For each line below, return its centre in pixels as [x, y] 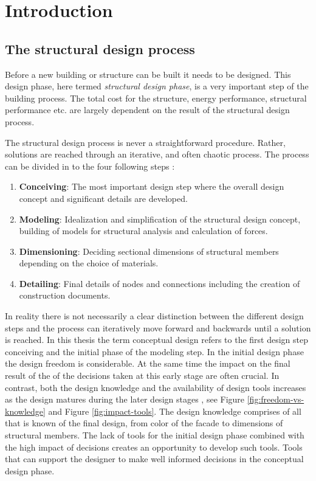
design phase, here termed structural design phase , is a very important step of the [157, 86]
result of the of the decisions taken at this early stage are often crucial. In [142, 375]
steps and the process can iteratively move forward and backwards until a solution [158, 327]
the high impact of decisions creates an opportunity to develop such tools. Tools [154, 447]
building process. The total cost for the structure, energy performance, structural [156, 98]
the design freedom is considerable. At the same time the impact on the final [148, 363]
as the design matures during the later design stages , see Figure [125, 399]
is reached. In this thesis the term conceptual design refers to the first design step [156, 340]
